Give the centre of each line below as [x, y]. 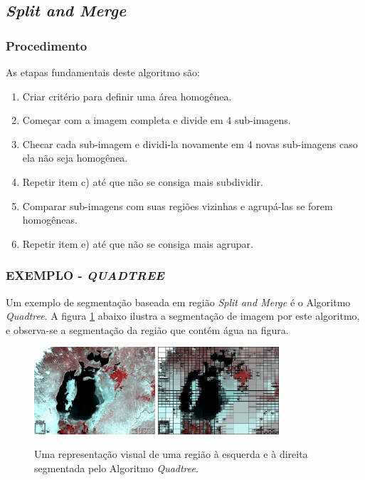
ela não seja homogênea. [75, 158]
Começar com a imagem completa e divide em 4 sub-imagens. [157, 120]
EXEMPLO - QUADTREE [85, 275]
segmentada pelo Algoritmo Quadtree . [116, 468]
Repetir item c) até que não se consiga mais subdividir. [143, 181]
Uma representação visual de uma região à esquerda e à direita [171, 454]
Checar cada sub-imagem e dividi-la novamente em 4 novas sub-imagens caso [190, 144]
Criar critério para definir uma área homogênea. [127, 96]
